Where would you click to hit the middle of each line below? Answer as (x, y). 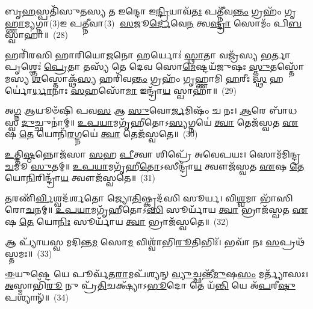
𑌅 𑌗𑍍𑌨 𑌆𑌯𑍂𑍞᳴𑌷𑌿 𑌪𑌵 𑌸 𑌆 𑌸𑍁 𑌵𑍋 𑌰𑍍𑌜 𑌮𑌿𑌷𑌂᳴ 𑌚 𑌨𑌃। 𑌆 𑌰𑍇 (136, 110)
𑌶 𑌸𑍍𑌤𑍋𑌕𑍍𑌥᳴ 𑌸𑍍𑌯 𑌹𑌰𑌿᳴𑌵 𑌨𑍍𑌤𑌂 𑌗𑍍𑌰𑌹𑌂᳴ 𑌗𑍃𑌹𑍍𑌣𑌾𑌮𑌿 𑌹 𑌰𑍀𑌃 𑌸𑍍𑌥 (150, 78)
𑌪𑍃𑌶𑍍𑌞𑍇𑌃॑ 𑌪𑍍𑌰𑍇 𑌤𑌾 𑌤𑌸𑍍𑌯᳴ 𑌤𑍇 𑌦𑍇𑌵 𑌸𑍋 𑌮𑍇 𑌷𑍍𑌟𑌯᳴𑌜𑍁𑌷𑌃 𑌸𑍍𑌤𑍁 (138, 66)
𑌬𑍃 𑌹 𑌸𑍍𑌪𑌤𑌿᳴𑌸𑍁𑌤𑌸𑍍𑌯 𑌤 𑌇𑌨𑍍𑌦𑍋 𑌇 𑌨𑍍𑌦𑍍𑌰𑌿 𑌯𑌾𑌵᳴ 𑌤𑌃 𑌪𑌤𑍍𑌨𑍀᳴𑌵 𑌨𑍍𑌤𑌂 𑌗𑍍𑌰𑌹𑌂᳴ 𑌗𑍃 (150, 11)
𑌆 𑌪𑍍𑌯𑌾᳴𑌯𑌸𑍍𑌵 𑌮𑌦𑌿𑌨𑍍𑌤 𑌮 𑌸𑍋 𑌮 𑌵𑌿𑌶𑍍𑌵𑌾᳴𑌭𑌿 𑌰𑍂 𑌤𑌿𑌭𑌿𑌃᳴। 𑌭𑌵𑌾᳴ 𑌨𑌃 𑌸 (142, 241)
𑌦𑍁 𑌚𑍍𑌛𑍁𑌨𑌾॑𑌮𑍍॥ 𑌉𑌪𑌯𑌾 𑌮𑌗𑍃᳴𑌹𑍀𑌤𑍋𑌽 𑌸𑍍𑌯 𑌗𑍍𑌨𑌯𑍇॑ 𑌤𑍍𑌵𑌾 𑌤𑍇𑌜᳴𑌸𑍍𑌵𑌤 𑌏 (160, 122)
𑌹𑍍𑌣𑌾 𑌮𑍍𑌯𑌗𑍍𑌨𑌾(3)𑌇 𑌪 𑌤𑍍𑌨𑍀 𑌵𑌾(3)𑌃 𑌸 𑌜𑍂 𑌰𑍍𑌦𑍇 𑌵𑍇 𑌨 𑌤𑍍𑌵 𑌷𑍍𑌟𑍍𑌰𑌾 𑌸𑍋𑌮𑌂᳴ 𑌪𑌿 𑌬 (153, 23)
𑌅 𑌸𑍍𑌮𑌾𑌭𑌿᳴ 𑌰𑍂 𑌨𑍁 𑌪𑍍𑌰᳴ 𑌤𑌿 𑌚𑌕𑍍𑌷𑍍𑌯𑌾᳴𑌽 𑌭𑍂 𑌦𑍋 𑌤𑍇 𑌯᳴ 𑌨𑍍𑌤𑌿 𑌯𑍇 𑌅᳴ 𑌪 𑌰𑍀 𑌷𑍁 (150, 285)
